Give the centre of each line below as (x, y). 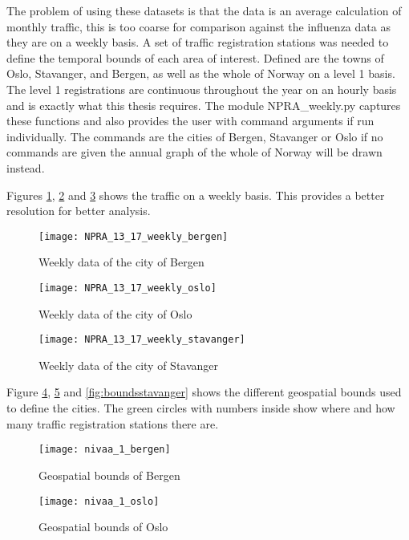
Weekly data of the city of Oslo (115, 313)
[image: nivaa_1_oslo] (99, 501)
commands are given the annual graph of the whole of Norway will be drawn (194, 152)
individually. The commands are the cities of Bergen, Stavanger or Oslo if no (195, 136)
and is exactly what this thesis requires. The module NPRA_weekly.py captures (204, 105)
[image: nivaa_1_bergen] (105, 450)
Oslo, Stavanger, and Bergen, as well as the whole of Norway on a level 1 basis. (201, 73)
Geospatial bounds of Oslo (103, 527)
